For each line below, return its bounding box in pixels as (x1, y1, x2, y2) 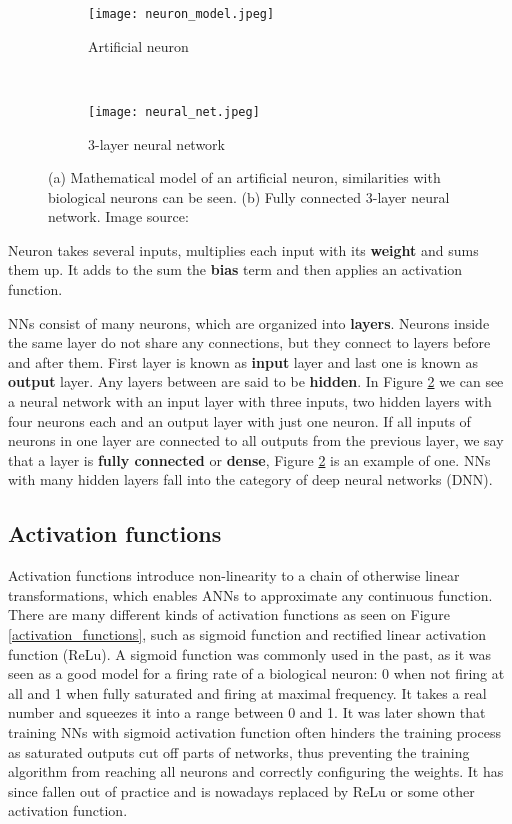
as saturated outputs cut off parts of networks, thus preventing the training (8, 741, 470, 762)
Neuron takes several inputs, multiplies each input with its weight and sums (8, 239, 479, 260)
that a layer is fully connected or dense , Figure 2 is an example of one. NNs (8, 449, 491, 470)
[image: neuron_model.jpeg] (88, 7, 275, 21)
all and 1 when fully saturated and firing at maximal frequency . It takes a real (8, 682, 487, 703)
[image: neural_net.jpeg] (88, 104, 260, 119)
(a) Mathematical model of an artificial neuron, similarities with (48, 167, 441, 188)
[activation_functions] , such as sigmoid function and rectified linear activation (8, 623, 486, 644)
